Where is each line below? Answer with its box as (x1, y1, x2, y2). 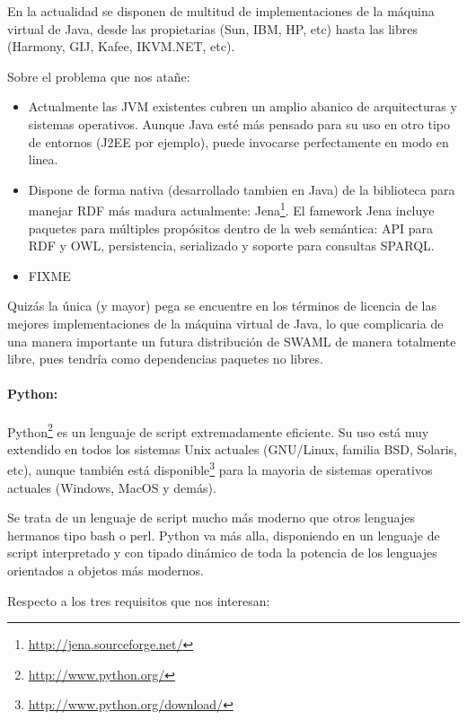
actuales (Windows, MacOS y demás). (7, 478, 216, 496)
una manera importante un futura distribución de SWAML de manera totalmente (7, 331, 456, 350)
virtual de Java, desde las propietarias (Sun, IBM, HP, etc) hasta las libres (7, 19, 418, 38)
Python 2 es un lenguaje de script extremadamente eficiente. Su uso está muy (7, 419, 429, 441)
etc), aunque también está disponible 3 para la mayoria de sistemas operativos (7, 458, 433, 479)
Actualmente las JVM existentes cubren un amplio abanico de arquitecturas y (28, 97, 457, 116)
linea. (28, 150, 58, 169)
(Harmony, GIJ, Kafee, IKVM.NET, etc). (7, 37, 235, 56)
